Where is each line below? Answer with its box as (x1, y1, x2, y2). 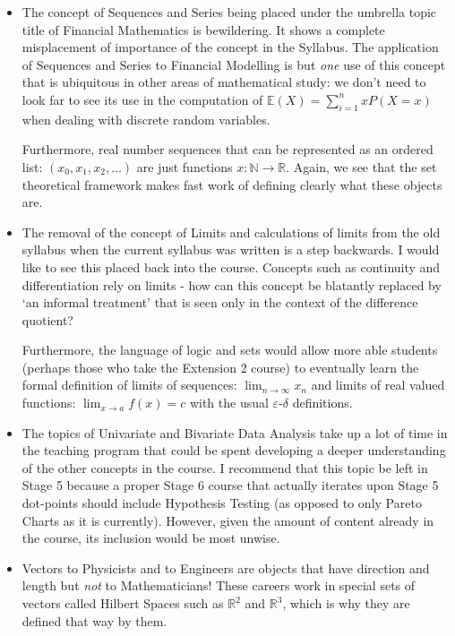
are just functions (136, 157, 233, 176)
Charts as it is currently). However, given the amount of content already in (21, 511, 434, 529)
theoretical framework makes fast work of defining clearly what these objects (21, 175, 442, 193)
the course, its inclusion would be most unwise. (21, 529, 280, 547)
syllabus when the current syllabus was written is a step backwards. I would (21, 240, 440, 259)
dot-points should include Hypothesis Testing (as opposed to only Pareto (21, 494, 422, 512)
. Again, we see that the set (286, 157, 437, 176)
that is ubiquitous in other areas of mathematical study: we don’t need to (21, 73, 426, 91)
